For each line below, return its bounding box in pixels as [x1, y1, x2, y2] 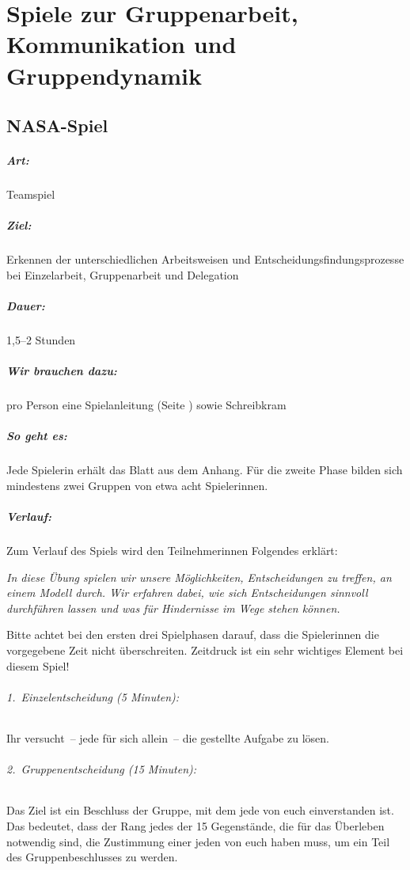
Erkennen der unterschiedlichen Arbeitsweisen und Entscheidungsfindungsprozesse [6, 251, 404, 268]
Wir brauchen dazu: [6, 363, 117, 379]
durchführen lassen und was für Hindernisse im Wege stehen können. [6, 599, 340, 616]
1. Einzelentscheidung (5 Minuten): [6, 688, 180, 705]
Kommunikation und [6, 28, 237, 60]
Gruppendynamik [6, 59, 202, 91]
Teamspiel [6, 186, 55, 203]
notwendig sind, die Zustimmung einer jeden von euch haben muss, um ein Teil [6, 833, 390, 849]
